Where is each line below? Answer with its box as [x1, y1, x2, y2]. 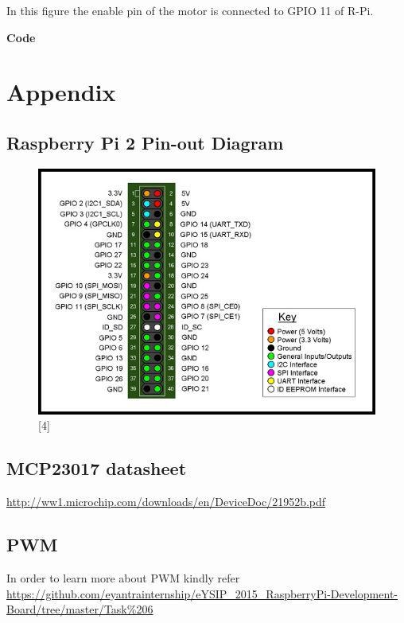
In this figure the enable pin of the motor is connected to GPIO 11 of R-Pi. [6, 2, 374, 18]
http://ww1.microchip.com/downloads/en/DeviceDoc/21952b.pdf [6, 493, 326, 510]
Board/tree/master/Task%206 [6, 601, 153, 617]
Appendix [6, 76, 116, 108]
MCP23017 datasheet [6, 456, 187, 481]
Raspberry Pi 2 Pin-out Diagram [6, 130, 284, 154]
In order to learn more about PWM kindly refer [6, 569, 240, 586]
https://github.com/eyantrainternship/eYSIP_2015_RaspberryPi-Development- [6, 585, 398, 602]
